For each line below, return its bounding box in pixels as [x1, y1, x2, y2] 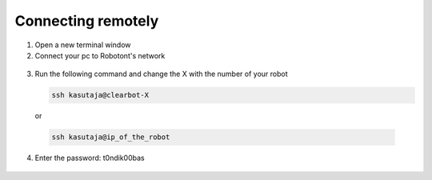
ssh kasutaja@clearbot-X [51, 90, 150, 100]
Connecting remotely [14, 12, 159, 30]
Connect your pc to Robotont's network [34, 50, 166, 60]
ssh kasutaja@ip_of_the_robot [51, 133, 170, 142]
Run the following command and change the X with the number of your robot [34, 69, 288, 79]
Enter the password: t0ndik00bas [34, 153, 145, 163]
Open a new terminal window [34, 40, 131, 50]
